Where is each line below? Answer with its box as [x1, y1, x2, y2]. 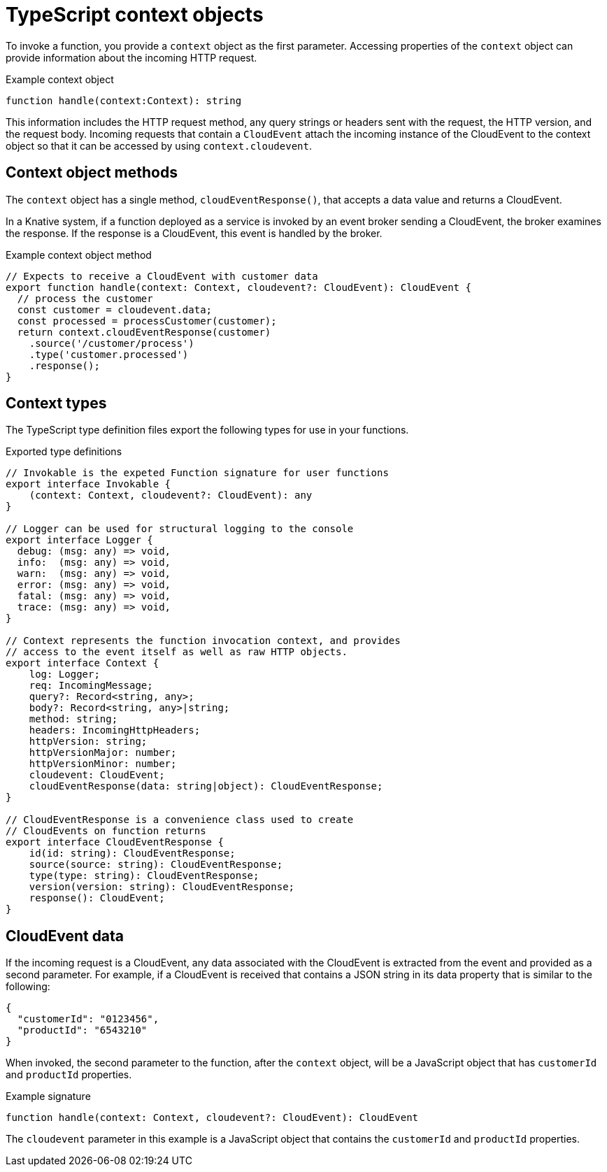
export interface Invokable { [6, 478, 171, 490]
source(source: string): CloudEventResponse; [29, 859, 283, 871]
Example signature [6, 1090, 91, 1103]
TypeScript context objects [6, 3, 264, 27]
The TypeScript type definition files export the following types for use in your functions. [6, 424, 409, 436]
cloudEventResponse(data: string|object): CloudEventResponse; [29, 780, 383, 792]
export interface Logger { [6, 534, 153, 546]
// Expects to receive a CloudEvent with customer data [6, 270, 318, 282]
